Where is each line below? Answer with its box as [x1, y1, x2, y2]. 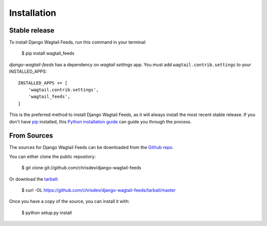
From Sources [9, 131, 53, 140]
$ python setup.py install [21, 210, 72, 216]
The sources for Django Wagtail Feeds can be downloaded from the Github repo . [9, 145, 174, 151]
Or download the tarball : [9, 176, 59, 182]
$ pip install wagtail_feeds [21, 50, 75, 56]
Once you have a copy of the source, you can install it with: [9, 198, 130, 204]
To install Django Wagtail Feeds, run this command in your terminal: [9, 39, 147, 45]
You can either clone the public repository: [9, 153, 96, 159]
